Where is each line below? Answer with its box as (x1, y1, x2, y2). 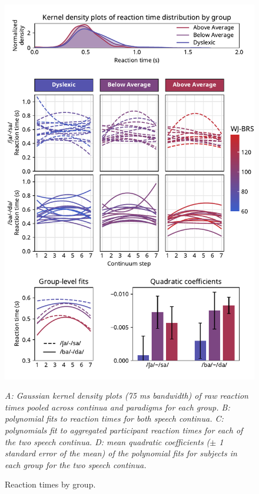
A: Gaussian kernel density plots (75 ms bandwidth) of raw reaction (5, 389, 248, 402)
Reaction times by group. (5, 478, 96, 490)
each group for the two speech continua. (5, 458, 147, 470)
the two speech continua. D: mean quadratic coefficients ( (5, 435, 210, 448)
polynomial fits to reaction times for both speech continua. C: (5, 412, 224, 425)
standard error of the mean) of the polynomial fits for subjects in (5, 447, 237, 459)
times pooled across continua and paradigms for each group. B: (5, 400, 230, 413)
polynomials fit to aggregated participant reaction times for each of (5, 423, 243, 436)
